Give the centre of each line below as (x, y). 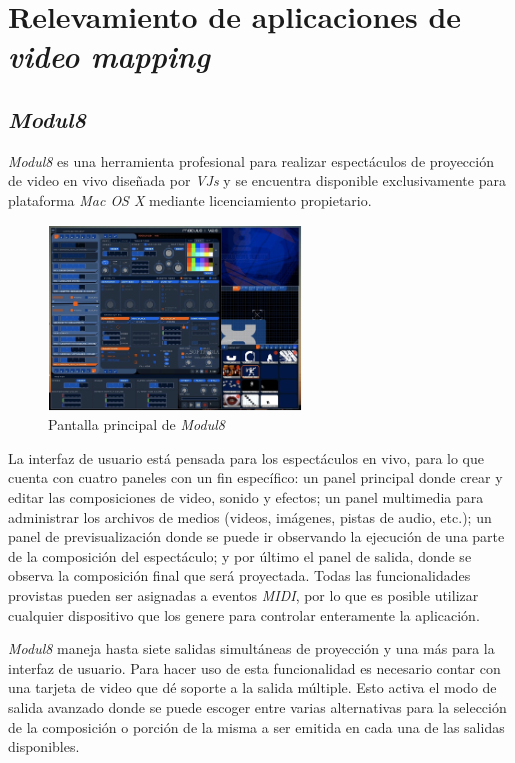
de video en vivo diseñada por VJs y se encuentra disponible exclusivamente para (257, 180)
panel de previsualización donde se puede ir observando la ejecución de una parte (256, 536)
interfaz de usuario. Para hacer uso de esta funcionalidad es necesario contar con (254, 667)
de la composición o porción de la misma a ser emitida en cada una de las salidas (256, 726)
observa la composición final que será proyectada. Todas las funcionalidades (239, 575)
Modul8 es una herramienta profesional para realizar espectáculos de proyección (251, 160)
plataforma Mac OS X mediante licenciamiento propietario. (190, 199)
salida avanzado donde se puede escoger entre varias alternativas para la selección (257, 706)
